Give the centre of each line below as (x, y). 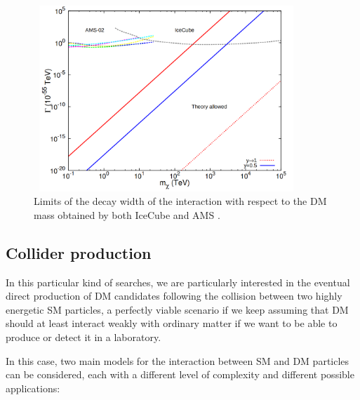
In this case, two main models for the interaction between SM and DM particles (178, 360)
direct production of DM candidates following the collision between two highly (174, 296)
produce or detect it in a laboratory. (84, 336)
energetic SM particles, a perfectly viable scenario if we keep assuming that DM (177, 309)
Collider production (79, 252)
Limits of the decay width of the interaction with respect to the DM (180, 201)
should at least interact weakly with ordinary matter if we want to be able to (172, 323)
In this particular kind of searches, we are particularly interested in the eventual (178, 282)
